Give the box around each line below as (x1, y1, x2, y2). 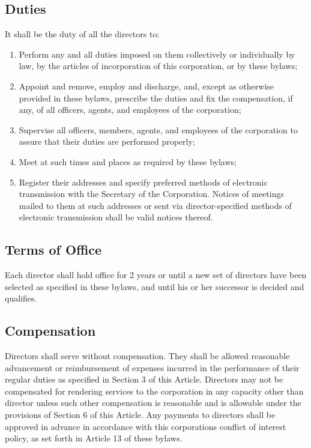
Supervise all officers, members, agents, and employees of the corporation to (19, 123, 298, 136)
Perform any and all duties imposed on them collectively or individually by (19, 47, 295, 60)
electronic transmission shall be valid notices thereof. (19, 211, 213, 223)
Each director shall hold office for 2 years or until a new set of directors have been (5, 268, 307, 281)
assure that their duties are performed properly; (19, 135, 195, 148)
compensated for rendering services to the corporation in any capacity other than (5, 384, 304, 397)
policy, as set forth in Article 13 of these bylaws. (5, 432, 183, 444)
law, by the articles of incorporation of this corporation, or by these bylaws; (19, 59, 298, 72)
